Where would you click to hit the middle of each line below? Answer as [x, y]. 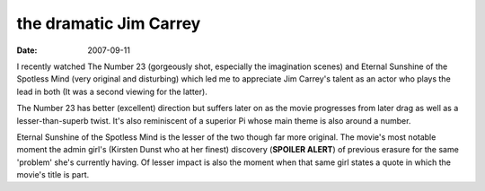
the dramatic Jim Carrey [109, 23]
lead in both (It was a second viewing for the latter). [112, 91]
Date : [27, 50]
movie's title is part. [53, 175]
